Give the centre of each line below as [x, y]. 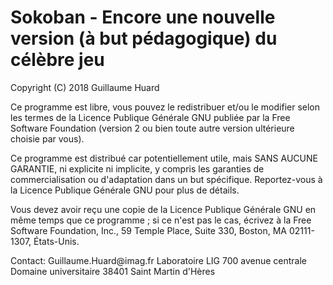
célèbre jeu [57, 60]
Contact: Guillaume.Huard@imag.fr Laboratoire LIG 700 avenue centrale [159, 260]
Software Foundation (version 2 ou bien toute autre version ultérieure [152, 128]
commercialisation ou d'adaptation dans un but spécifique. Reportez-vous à [166, 179]
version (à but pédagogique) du [144, 38]
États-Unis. [56, 241]
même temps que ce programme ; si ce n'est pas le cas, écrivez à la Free [161, 220]
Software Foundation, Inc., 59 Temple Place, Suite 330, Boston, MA [148, 230]
